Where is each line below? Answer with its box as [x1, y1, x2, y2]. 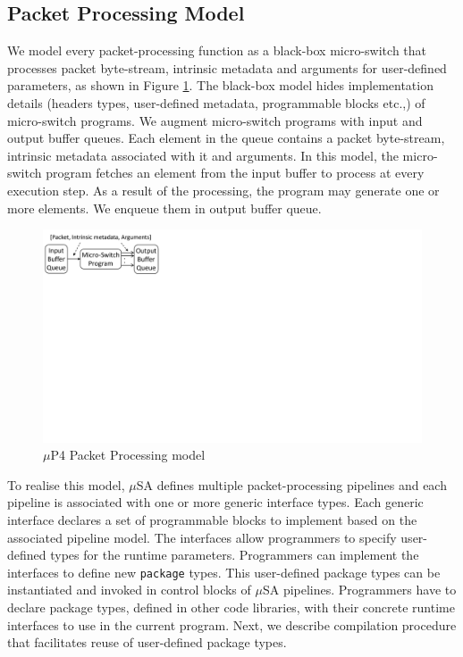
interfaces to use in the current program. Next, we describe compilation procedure [7, 615, 457, 634]
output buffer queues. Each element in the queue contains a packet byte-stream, [7, 129, 445, 147]
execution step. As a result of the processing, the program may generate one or [7, 180, 440, 199]
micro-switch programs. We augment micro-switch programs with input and [7, 111, 423, 129]
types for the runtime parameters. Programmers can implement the [50, 545, 419, 564]
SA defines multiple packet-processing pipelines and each [136, 475, 447, 494]
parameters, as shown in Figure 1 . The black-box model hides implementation [7, 76, 434, 95]
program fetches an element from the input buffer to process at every [46, 163, 425, 182]
